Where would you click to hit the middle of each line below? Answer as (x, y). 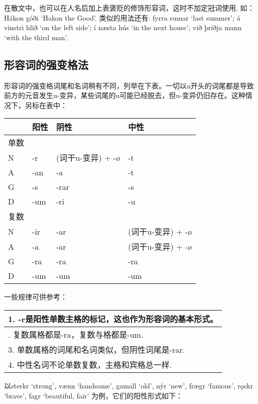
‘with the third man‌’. (36, 37)
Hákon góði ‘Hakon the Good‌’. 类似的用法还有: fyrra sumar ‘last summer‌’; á (122, 17)
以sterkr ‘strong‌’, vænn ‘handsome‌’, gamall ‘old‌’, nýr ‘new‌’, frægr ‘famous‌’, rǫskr (129, 385)
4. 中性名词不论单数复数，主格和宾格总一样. (90, 364)
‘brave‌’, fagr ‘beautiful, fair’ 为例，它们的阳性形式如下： (94, 395)
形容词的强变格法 (46, 64)
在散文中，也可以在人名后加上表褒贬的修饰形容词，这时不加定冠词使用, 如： (129, 8)
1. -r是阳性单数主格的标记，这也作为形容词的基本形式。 (113, 319)
